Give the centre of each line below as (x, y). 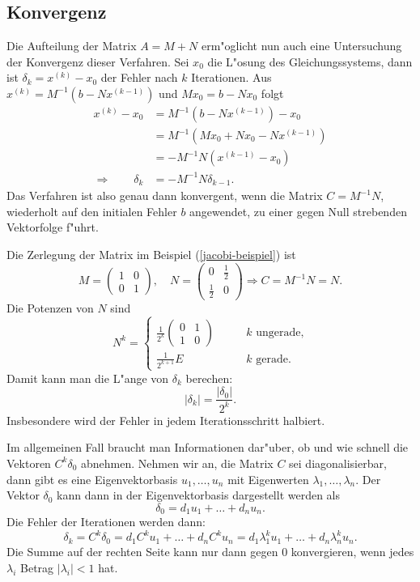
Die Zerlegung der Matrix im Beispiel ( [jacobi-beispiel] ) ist (151, 254)
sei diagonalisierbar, (338, 463)
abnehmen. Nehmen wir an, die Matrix (177, 463)
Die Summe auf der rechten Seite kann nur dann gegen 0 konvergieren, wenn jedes (210, 552)
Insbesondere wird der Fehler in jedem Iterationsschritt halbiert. (166, 420)
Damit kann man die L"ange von (88, 378)
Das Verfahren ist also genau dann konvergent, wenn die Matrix (165, 195)
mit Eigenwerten (268, 479)
